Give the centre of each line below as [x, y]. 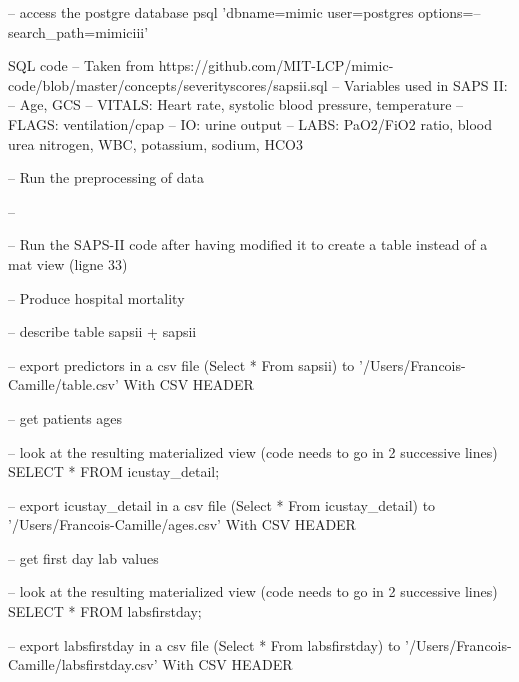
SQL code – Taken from [81, 65]
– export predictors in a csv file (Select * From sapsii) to [181, 364]
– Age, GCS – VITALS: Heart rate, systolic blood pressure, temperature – [236, 104]
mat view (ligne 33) [68, 263]
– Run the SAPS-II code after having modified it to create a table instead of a [248, 244]
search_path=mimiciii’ [78, 31]
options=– [449, 12]
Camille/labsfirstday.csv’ [83, 664]
